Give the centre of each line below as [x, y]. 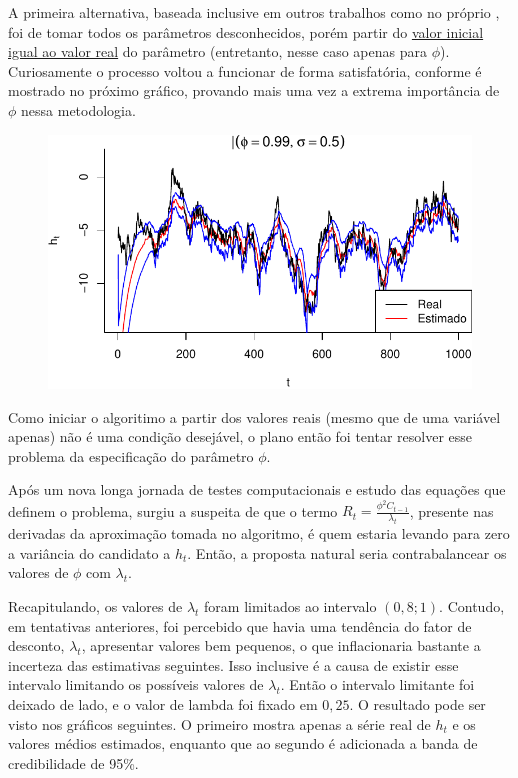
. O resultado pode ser [417, 703]
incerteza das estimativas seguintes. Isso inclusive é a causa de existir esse [233, 664]
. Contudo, [472, 606]
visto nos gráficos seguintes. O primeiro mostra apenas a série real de [219, 723]
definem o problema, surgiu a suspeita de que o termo [173, 510]
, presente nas [451, 510]
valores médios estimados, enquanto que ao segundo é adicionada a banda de [243, 743]
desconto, [36, 645]
